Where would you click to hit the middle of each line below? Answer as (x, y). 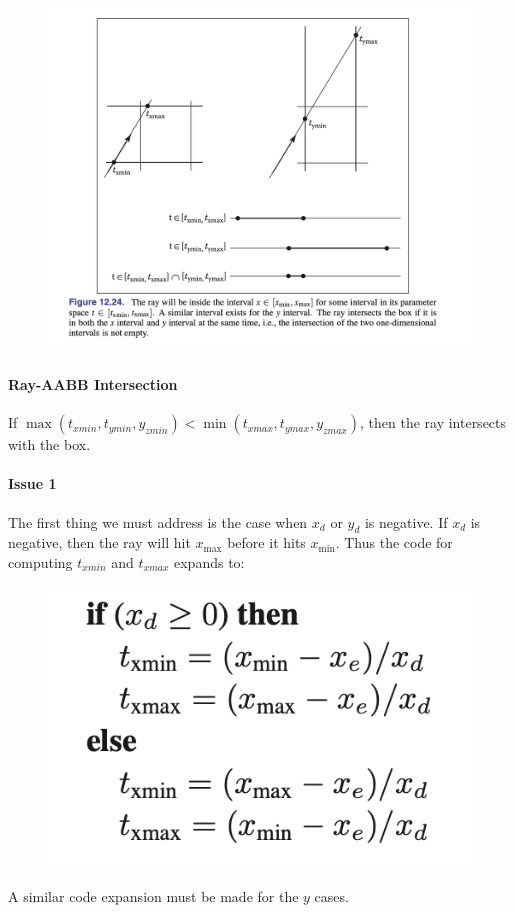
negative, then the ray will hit (99, 542)
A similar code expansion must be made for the (153, 896)
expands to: (209, 562)
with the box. (49, 444)
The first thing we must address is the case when (158, 521)
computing (40, 562)
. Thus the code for (394, 542)
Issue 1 (32, 483)
